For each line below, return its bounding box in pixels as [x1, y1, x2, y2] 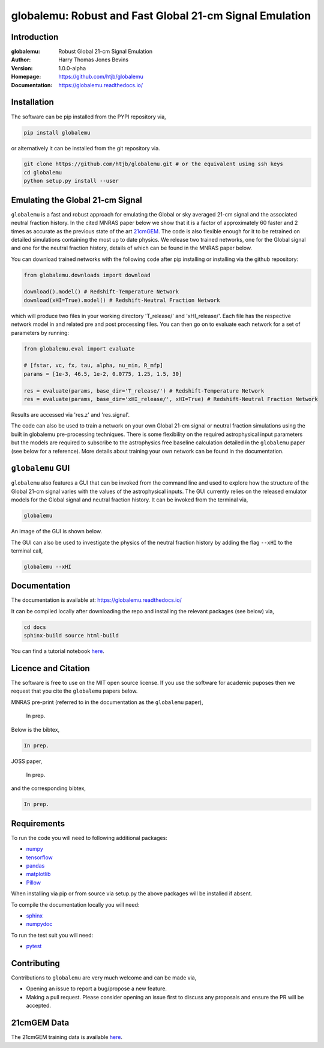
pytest [26, 943, 42, 950]
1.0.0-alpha [58, 64, 86, 72]
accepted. [26, 1002, 51, 1010]
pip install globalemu [23, 129, 91, 136]
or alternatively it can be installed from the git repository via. [11, 144, 160, 152]
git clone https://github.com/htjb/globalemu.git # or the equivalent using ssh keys [23, 161, 283, 168]
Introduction [11, 32, 59, 42]
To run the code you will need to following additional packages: [11, 834, 167, 841]
